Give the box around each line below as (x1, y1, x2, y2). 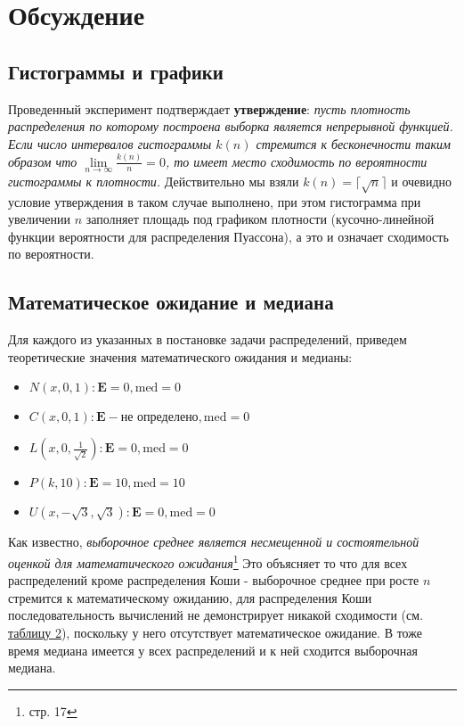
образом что (8, 152, 77, 170)
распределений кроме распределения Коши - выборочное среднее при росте (8, 571, 419, 590)
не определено (120, 411, 199, 425)
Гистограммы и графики (8, 57, 224, 85)
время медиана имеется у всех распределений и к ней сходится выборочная (8, 640, 418, 659)
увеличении (8, 210, 70, 228)
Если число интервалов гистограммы (8, 134, 212, 153)
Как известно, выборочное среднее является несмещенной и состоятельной (8, 532, 419, 551)
